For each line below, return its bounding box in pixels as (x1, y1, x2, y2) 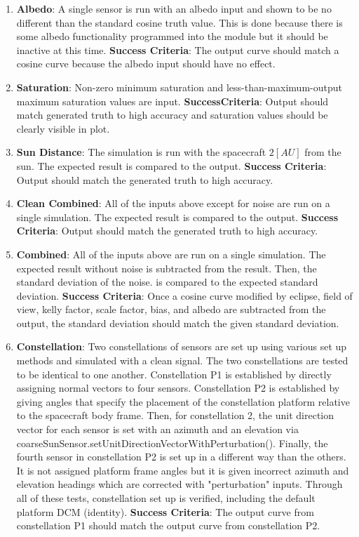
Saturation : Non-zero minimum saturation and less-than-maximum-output (16, 79, 342, 94)
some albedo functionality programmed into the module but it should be (16, 29, 328, 44)
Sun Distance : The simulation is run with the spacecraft (16, 145, 266, 159)
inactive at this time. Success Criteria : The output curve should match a (16, 42, 339, 57)
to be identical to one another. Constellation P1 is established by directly (16, 366, 332, 381)
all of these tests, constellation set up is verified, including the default (16, 491, 316, 505)
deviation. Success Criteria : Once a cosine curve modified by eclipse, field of (16, 288, 353, 303)
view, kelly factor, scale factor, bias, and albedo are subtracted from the (16, 302, 326, 317)
